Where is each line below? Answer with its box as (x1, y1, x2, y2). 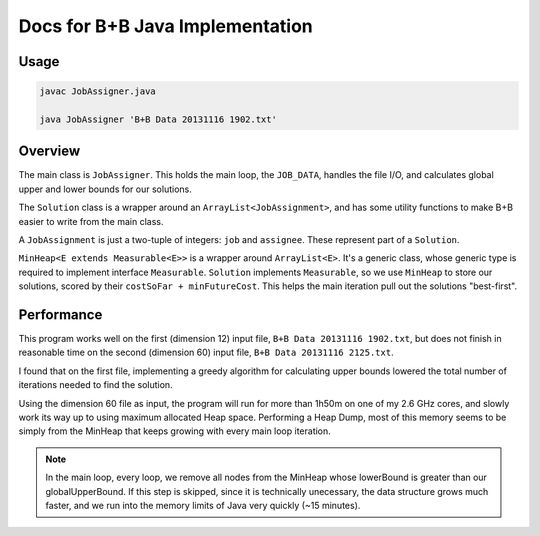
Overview (18, 143, 81, 160)
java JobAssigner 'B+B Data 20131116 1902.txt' (39, 113, 277, 125)
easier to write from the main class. (18, 215, 164, 227)
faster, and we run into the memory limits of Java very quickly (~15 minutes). (45, 499, 361, 511)
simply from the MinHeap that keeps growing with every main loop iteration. (18, 425, 332, 437)
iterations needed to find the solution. (18, 379, 174, 391)
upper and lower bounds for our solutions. (18, 183, 192, 195)
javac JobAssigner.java (39, 86, 157, 97)
